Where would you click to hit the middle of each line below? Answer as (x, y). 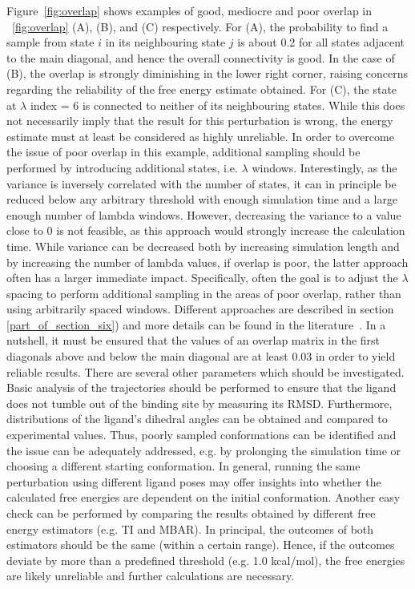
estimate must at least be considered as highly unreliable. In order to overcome (200, 136)
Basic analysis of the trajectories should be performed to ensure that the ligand (201, 387)
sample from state (50, 42)
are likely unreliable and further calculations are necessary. (151, 576)
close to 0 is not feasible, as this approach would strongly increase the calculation (206, 230)
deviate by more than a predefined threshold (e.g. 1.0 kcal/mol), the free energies (206, 560)
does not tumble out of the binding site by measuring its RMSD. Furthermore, (199, 403)
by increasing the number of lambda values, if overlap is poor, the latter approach (207, 262)
